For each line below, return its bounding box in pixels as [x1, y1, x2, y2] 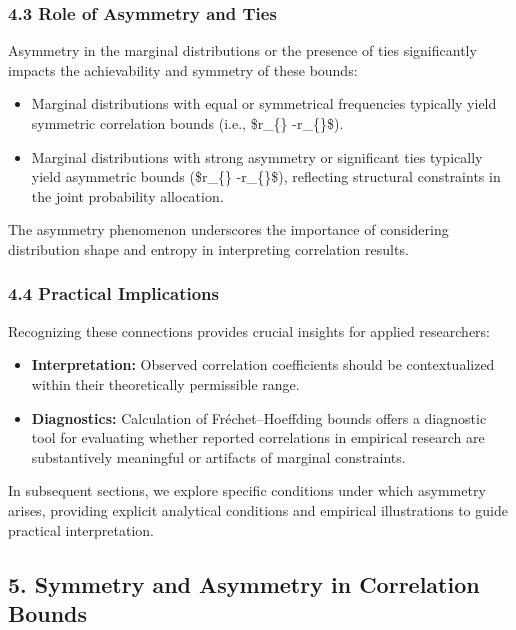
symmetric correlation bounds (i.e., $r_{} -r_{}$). [31, 113, 344, 133]
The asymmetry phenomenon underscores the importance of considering [8, 219, 449, 240]
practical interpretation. [8, 519, 154, 540]
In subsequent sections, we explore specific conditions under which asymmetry [8, 480, 486, 501]
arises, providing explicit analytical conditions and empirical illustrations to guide [8, 499, 508, 520]
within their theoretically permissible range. [31, 373, 300, 394]
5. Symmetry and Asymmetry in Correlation [8, 568, 480, 599]
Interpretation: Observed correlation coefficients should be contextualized [31, 354, 495, 375]
